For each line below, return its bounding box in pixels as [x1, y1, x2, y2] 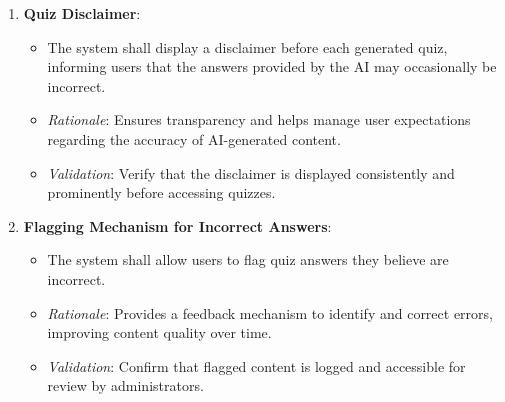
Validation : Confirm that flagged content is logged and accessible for [47, 355, 466, 376]
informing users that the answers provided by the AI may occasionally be [47, 56, 497, 77]
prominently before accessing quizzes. [47, 182, 276, 203]
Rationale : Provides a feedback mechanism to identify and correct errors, [47, 302, 493, 323]
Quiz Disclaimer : [23, 3, 141, 23]
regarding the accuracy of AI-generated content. [47, 128, 341, 149]
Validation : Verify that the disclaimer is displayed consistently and [47, 162, 455, 183]
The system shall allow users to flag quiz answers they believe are [47, 249, 449, 270]
